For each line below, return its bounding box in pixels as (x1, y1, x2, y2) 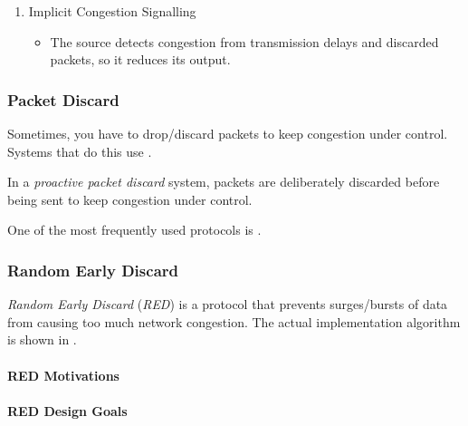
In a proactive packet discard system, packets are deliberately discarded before (7, 172, 440, 191)
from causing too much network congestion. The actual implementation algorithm (7, 312, 461, 331)
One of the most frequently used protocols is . (7, 220, 262, 239)
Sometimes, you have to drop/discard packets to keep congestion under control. (7, 124, 448, 142)
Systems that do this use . (7, 141, 152, 160)
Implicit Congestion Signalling (28, 2, 196, 20)
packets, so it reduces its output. (50, 50, 231, 69)
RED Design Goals (7, 401, 128, 420)
